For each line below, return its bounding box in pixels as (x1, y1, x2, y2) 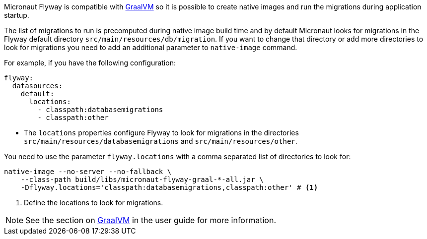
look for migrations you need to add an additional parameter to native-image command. (4, 43, 297, 52)
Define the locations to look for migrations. (24, 198, 163, 207)
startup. (4, 11, 29, 19)
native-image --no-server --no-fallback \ (4, 168, 172, 176)
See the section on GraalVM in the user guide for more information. (25, 215, 276, 225)
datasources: (12, 82, 63, 90)
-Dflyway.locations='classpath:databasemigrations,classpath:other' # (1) (20, 183, 318, 191)
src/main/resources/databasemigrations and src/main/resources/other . (24, 137, 297, 145)
